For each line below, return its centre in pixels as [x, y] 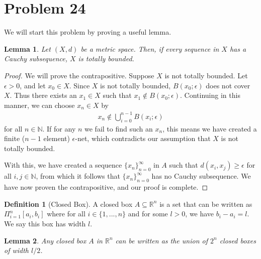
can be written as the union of [161, 240]
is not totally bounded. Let [206, 75]
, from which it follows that [78, 176]
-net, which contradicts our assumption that [143, 138]
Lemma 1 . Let [27, 48]
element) [57, 138]
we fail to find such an [119, 128]
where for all [66, 214]
